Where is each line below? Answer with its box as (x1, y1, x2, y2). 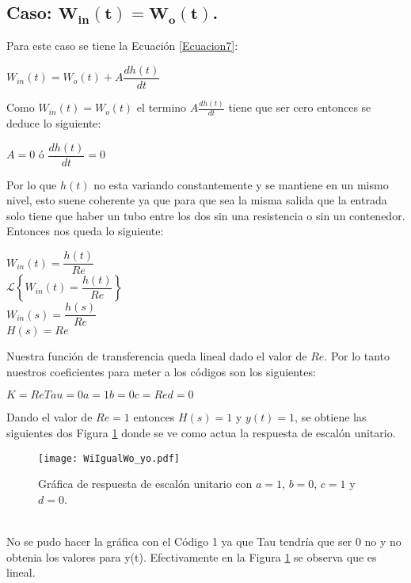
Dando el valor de (6, 409, 93, 425)
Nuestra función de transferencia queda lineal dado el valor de (6, 348, 307, 364)
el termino (136, 99, 187, 116)
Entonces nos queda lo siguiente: (6, 223, 164, 239)
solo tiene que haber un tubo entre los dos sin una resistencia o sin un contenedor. (6, 207, 405, 223)
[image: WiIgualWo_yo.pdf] (38, 452, 180, 464)
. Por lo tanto (324, 348, 390, 364)
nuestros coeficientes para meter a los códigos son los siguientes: (6, 363, 316, 379)
